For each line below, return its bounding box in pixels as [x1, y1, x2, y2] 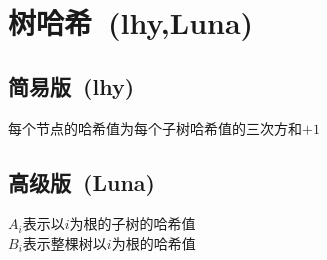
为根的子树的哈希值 [69, 213, 196, 234]
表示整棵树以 [22, 232, 107, 253]
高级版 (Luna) [8, 166, 155, 197]
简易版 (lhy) [8, 70, 135, 101]
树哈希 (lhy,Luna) [8, 2, 254, 43]
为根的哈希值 [111, 232, 196, 253]
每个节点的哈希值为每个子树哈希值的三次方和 [8, 117, 302, 138]
